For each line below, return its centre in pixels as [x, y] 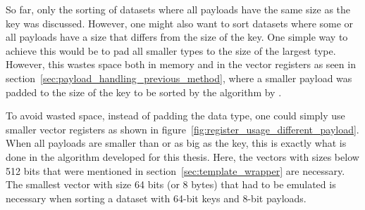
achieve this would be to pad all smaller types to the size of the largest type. [171, 50]
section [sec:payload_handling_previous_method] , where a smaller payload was [179, 78]
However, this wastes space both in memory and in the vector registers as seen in [181, 64]
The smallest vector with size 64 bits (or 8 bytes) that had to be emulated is [171, 184]
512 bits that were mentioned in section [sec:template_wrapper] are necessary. [175, 170]
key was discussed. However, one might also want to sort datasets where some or [180, 23]
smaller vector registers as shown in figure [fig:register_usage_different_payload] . [182, 129]
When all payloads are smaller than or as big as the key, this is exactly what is [176, 143]
